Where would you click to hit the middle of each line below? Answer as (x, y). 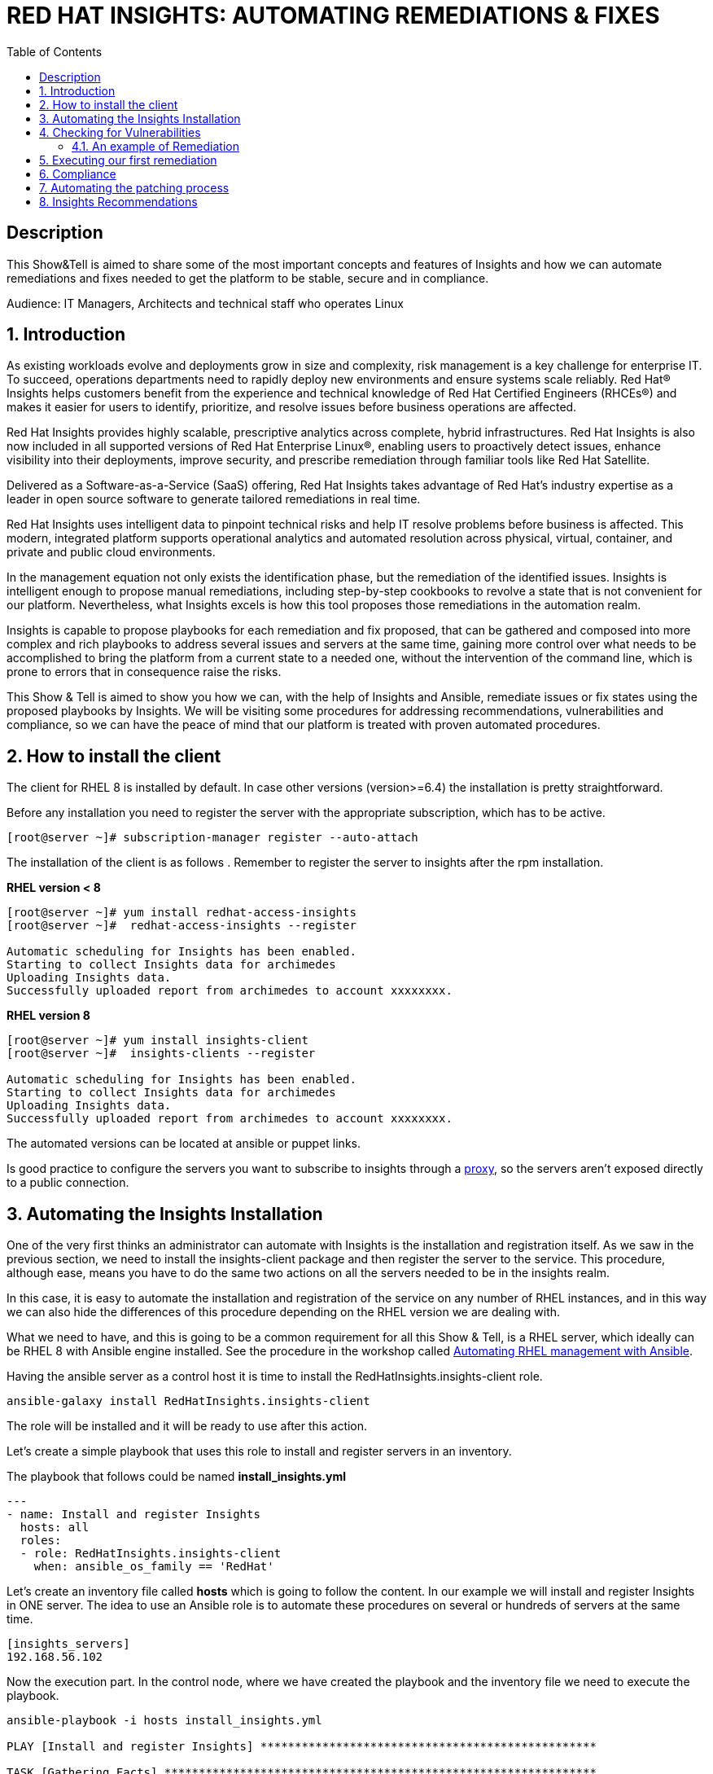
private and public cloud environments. (111, 552)
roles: (41, 1541)
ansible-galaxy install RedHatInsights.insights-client (188, 1401)
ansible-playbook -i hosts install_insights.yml (164, 1721)
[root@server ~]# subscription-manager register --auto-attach (212, 838)
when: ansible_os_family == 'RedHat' (154, 1567)
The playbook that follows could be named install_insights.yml (177, 1477)
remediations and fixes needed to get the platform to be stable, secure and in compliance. (248, 278)
